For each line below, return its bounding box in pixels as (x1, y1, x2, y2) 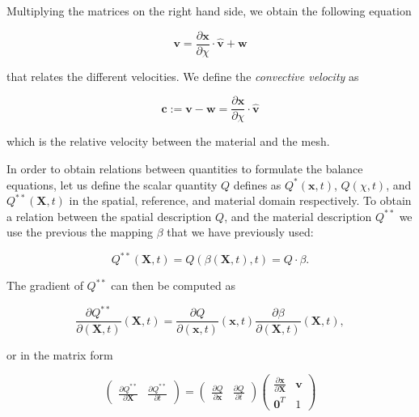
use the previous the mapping (6, 223, 154, 240)
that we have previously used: (167, 223, 314, 240)
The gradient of (6, 277, 83, 294)
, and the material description (224, 207, 372, 224)
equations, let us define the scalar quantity (6, 176, 218, 193)
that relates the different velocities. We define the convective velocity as (6, 67, 359, 84)
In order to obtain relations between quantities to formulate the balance (6, 160, 363, 177)
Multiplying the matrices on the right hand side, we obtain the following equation (6, 2, 412, 19)
